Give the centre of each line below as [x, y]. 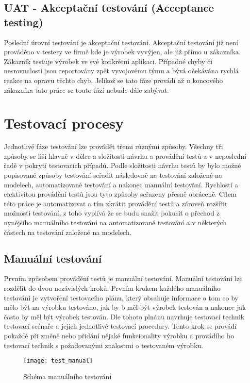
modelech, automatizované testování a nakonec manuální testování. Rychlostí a [121, 184]
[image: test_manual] [58, 361]
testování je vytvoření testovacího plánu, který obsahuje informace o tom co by [121, 297]
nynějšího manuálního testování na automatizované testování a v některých [116, 223]
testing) [24, 22]
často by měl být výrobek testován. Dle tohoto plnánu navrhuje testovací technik [124, 316]
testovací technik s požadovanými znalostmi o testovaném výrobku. [104, 345]
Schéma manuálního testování [67, 376]
